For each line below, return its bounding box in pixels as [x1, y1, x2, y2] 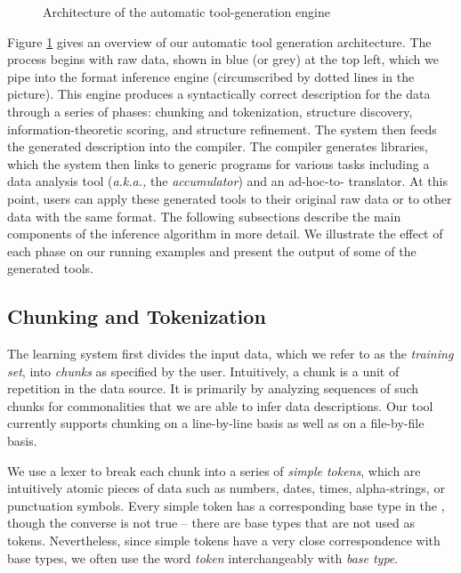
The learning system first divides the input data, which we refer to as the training [7, 344, 454, 363]
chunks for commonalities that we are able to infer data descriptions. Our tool [7, 396, 433, 415]
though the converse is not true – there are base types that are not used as [7, 513, 415, 532]
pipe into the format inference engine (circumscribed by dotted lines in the [7, 67, 415, 85]
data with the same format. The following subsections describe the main [7, 206, 401, 225]
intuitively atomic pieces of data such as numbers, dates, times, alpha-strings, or [7, 479, 445, 497]
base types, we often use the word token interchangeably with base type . [7, 548, 399, 567]
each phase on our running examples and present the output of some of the [7, 241, 417, 260]
